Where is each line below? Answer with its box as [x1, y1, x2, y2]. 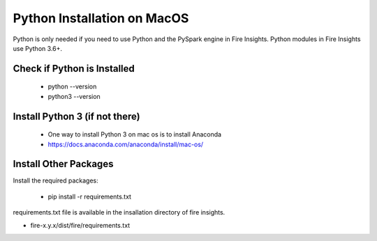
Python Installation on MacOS [13, 10, 189, 26]
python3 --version [47, 92, 101, 100]
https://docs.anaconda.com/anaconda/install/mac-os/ [47, 140, 204, 148]
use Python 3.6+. [13, 44, 63, 52]
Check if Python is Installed [13, 63, 135, 75]
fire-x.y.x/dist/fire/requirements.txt [30, 221, 131, 229]
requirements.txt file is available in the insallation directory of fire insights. [13, 208, 226, 217]
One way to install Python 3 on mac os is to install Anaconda [47, 130, 222, 139]
